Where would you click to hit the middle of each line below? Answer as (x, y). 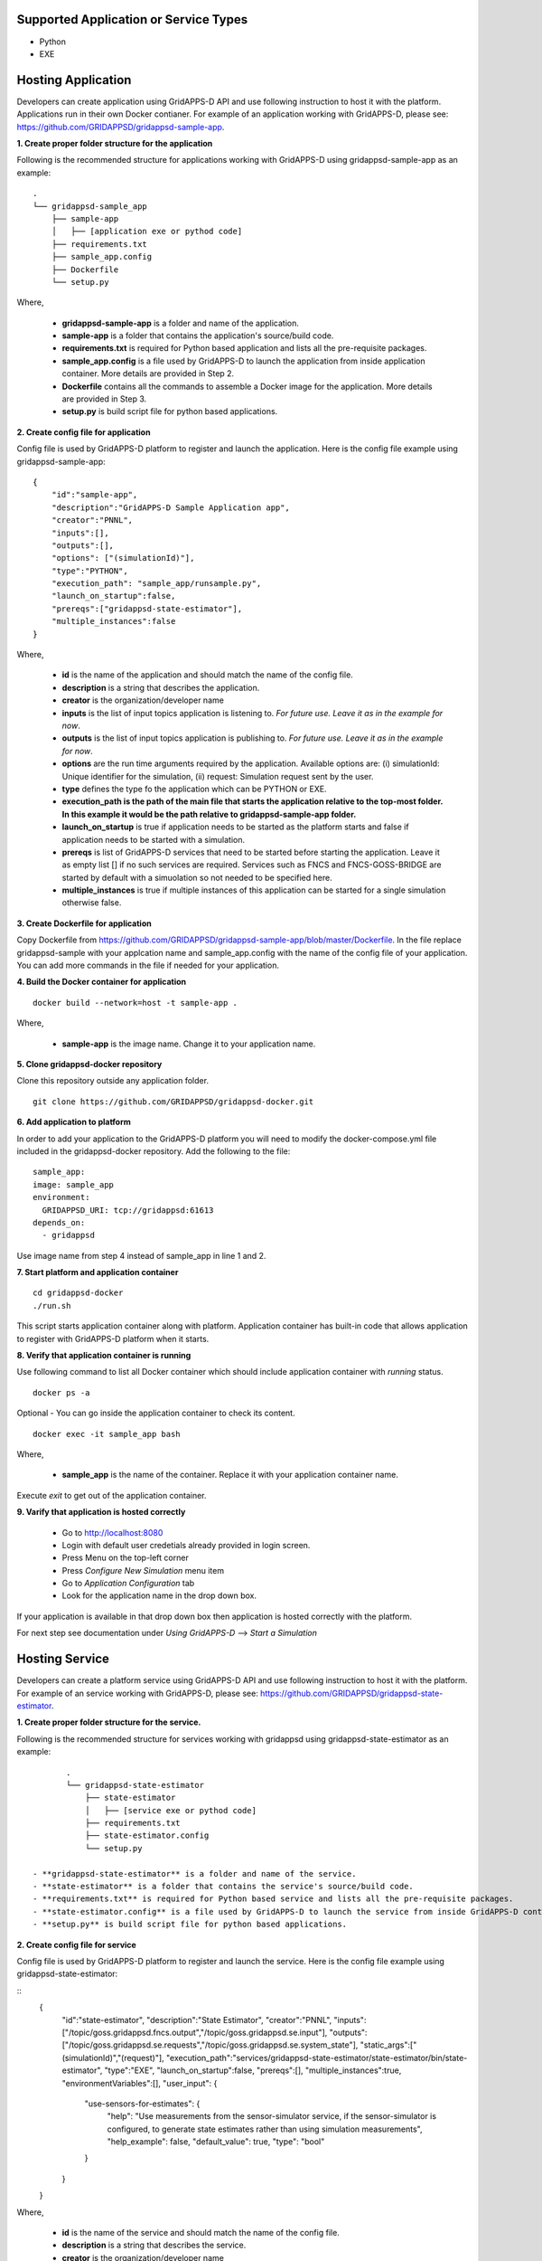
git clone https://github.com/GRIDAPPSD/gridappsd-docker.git (173, 1102)
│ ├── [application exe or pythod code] (147, 232)
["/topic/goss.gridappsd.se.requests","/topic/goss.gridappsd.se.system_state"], (210, 2045)
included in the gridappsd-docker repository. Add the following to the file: (154, 1151)
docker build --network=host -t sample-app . (135, 1003)
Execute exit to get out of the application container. (112, 1495)
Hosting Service (63, 1659)
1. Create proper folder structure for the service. (109, 1722)
